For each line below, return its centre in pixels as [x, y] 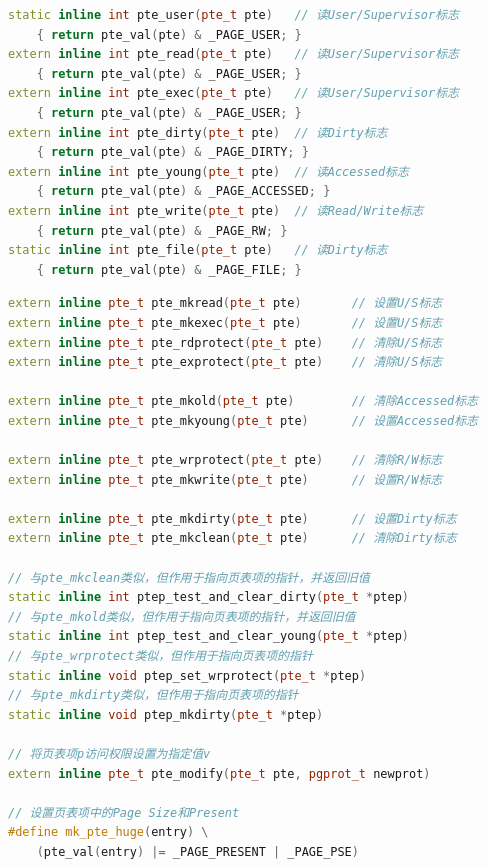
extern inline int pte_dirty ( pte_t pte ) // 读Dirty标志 [198, 132]
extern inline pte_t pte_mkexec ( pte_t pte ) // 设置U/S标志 [225, 322]
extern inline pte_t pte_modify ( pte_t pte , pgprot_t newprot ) [219, 773]
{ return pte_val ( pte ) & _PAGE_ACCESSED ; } [183, 191]
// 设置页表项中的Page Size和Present [124, 812]
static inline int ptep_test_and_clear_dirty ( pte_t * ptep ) [208, 597]
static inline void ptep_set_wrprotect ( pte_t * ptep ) [187, 675]
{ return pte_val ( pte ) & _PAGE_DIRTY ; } [172, 152]
